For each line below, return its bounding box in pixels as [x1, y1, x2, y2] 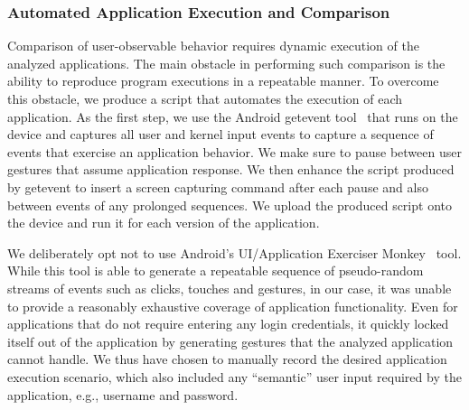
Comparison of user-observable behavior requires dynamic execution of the [7, 36, 419, 55]
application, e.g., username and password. [7, 385, 239, 404]
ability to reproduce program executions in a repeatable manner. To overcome [7, 71, 439, 90]
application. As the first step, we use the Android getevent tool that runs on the [7, 107, 458, 126]
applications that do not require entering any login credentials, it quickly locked [7, 314, 449, 333]
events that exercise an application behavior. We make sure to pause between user [7, 142, 462, 161]
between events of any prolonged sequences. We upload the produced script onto [7, 195, 452, 214]
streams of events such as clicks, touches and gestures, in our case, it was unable [7, 278, 452, 297]
